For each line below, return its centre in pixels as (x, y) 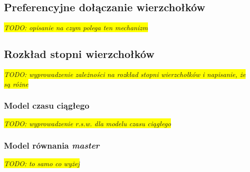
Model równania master (52, 145)
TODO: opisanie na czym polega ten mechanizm (76, 28)
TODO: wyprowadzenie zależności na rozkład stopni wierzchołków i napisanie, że (125, 74)
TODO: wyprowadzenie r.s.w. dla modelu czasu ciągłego (88, 124)
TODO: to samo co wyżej (42, 163)
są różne (16, 84)
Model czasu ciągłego (47, 105)
